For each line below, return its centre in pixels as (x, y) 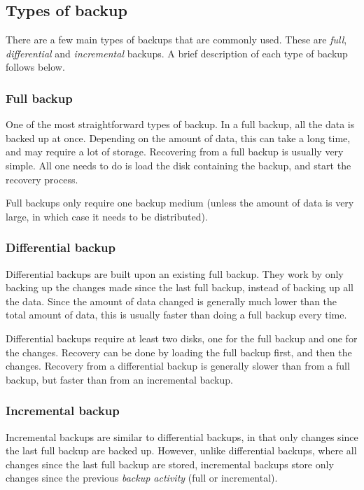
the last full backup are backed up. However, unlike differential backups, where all (181, 450)
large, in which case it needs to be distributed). (107, 216)
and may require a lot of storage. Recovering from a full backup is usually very (175, 152)
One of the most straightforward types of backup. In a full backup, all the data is (180, 124)
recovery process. (42, 179)
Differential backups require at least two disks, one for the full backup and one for (182, 338)
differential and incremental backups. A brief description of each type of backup (177, 53)
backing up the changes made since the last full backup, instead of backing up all (180, 287)
